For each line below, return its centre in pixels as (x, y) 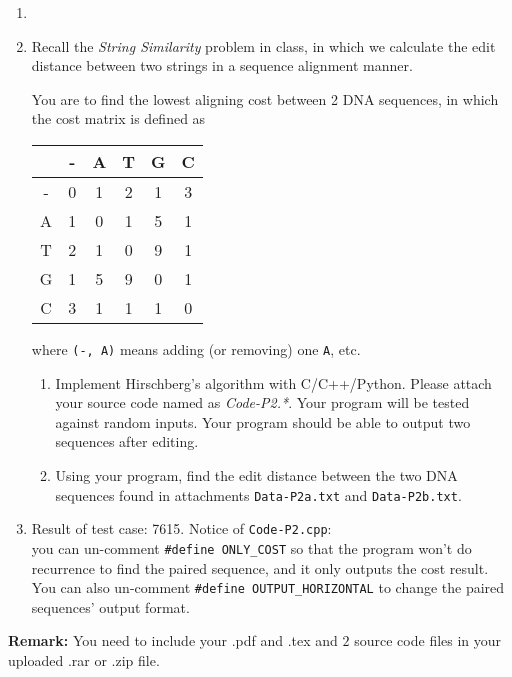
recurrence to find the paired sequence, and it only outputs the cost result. (260, 567)
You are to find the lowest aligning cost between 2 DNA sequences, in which (265, 98)
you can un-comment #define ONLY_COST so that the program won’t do (251, 547)
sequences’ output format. (110, 606)
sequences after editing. (127, 441)
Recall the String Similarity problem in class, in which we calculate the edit (263, 45)
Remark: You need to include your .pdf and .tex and (173, 640)
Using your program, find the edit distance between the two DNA (256, 475)
